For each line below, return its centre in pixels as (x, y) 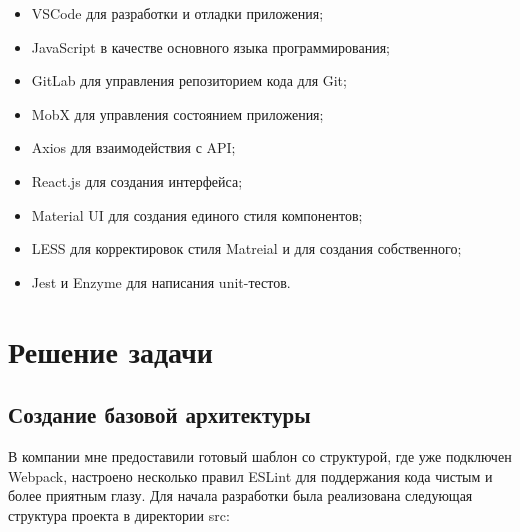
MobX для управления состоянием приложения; (177, 113)
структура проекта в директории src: (119, 514)
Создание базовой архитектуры (159, 414)
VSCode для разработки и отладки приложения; (177, 13)
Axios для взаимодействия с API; (133, 147)
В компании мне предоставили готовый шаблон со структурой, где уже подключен (260, 455)
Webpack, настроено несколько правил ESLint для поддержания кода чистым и (250, 475)
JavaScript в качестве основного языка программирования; (211, 46)
